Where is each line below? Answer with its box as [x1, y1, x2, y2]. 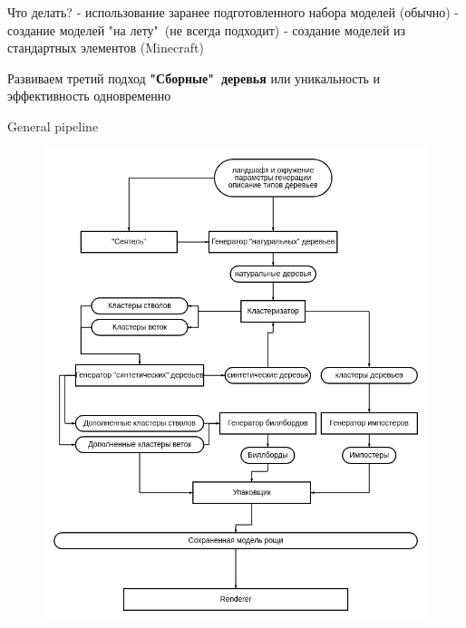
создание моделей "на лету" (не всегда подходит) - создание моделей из [7, 20, 406, 39]
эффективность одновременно [7, 86, 171, 105]
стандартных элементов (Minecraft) [7, 38, 204, 57]
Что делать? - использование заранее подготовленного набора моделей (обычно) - [7, 3, 459, 21]
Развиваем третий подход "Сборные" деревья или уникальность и [7, 68, 381, 87]
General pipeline [7, 116, 99, 135]
